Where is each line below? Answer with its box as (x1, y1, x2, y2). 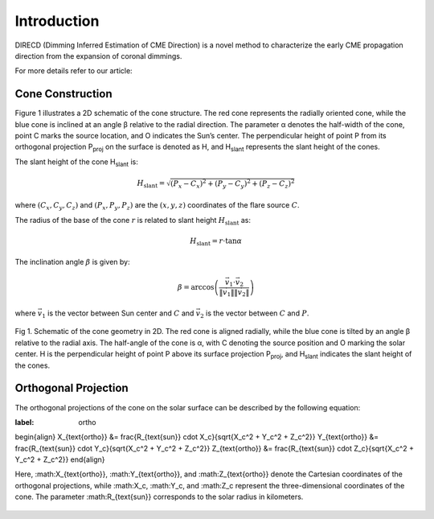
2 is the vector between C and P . (199, 308, 309, 319)
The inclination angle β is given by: (14, 257, 130, 267)
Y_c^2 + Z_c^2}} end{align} (14, 455, 105, 464)
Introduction (14, 12, 100, 30)
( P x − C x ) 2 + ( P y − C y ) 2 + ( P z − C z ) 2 (170, 178, 295, 190)
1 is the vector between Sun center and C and (41, 308, 194, 319)
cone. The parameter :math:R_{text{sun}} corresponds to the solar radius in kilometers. (14, 492, 304, 502)
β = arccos (177, 282, 215, 292)
